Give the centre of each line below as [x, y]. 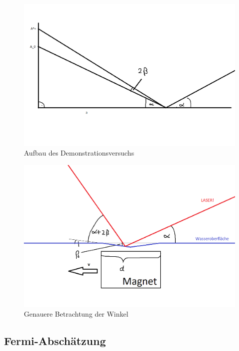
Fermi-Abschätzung [55, 341]
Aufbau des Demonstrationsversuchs [79, 153]
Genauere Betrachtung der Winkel [76, 314]
